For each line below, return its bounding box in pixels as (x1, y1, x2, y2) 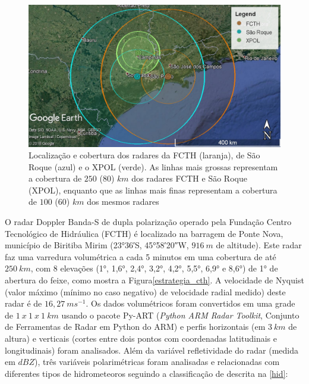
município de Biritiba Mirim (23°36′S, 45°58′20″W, (5, 239, 189, 251)
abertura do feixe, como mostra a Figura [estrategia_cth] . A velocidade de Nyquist (5, 274, 304, 286)
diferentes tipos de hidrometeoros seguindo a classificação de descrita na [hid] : (5, 367, 288, 379)
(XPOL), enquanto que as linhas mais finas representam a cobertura (29, 183, 278, 196)
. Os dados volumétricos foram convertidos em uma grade (86, 297, 295, 310)
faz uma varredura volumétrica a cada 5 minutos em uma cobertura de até (5, 250, 276, 263)
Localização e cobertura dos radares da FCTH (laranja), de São (29, 149, 260, 161)
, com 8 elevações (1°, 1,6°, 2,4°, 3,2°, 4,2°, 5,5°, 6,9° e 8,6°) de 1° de (30, 262, 278, 274)
